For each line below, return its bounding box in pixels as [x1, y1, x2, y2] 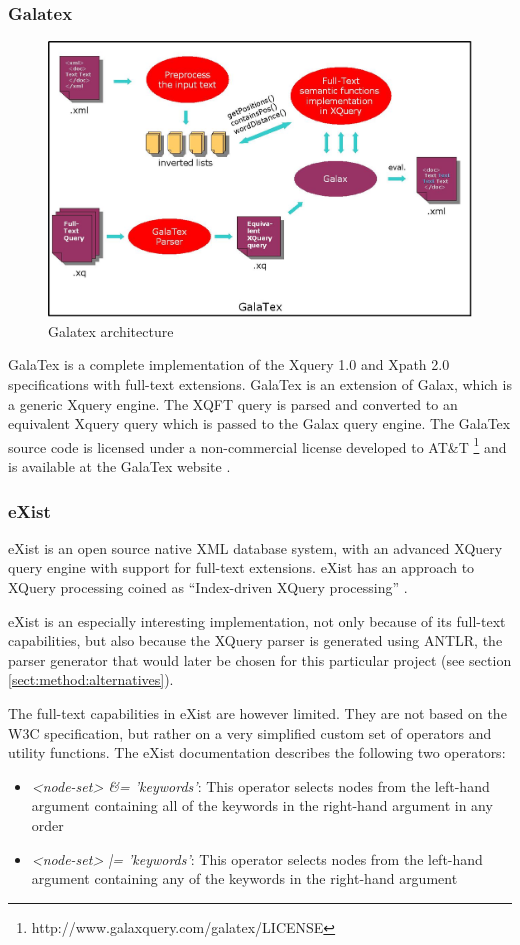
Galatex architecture [48, 320, 174, 341]
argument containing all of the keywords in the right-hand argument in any [31, 795, 493, 816]
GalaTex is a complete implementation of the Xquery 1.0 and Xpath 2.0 [8, 354, 450, 375]
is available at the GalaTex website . [8, 456, 231, 477]
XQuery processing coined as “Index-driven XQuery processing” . [8, 577, 408, 598]
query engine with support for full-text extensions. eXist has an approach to [8, 557, 475, 578]
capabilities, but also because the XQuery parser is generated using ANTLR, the [8, 630, 503, 651]
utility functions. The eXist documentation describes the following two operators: [8, 742, 506, 763]
